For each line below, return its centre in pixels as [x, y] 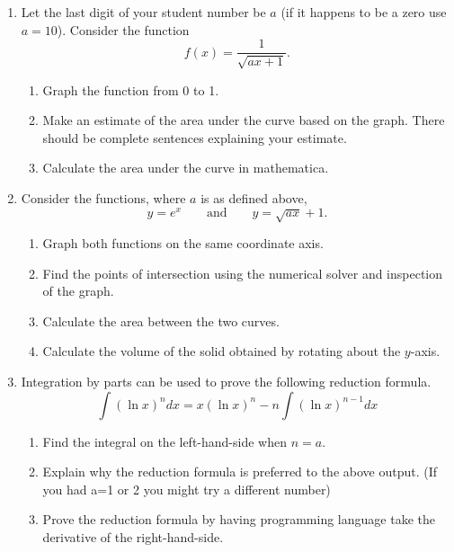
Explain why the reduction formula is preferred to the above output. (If [240, 472]
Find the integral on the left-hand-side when [165, 441]
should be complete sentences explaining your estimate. [195, 137]
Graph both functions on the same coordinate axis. [183, 243]
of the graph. [78, 291]
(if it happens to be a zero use [364, 12]
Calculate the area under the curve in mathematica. [186, 168]
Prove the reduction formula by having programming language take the [239, 519]
